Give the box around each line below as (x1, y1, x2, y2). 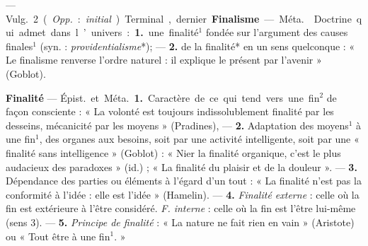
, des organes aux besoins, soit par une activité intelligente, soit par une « (39, 131, 360, 146)
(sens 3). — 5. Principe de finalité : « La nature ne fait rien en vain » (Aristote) (6, 214, 355, 229)
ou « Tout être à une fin (6, 228, 110, 243)
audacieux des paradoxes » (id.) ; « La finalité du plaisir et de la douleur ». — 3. (6, 159, 357, 174)
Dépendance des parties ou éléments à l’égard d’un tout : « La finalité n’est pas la (6, 173, 362, 188)
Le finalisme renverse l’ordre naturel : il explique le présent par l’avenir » (6, 52, 322, 67)
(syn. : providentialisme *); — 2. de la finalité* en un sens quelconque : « (40, 38, 355, 53)
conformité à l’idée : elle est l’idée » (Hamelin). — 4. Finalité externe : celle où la (6, 187, 360, 201)
